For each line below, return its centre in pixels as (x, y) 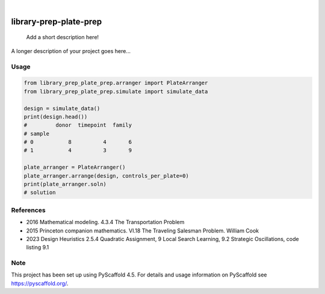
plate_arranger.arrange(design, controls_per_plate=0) (106, 176)
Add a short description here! (63, 37)
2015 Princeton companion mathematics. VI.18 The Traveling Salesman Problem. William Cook (143, 230)
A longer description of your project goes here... (71, 51)
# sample (37, 133)
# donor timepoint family (78, 125)
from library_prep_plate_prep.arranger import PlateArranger (116, 83)
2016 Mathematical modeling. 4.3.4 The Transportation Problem (105, 222)
